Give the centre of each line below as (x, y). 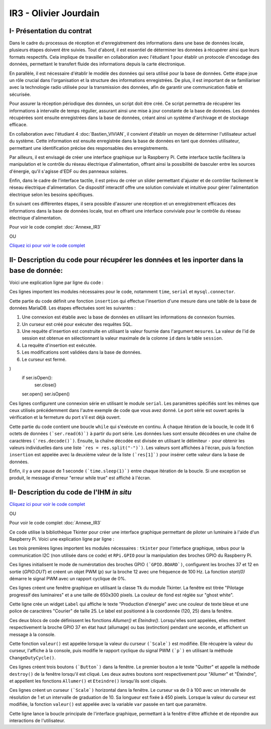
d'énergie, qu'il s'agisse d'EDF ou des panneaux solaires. (69, 171)
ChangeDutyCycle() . (33, 658)
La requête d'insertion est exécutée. (59, 345)
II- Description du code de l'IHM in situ (71, 492)
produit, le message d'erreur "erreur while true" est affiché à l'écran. (80, 478)
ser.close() (45, 385)
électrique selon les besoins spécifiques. (51, 194)
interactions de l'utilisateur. (37, 720)
